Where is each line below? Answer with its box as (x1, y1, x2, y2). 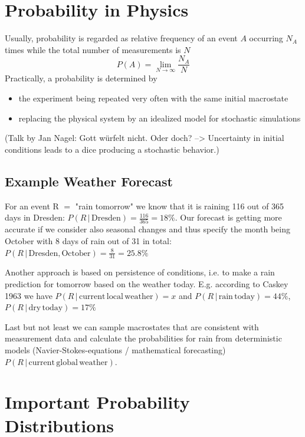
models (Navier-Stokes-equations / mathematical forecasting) (5, 344, 226, 356)
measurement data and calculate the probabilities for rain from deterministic (5, 332, 282, 344)
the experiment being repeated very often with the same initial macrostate (18, 91, 288, 104)
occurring (249, 32, 283, 44)
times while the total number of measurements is (5, 43, 181, 55)
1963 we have (5, 289, 53, 301)
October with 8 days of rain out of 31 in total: (5, 235, 172, 247)
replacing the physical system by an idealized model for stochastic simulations (18, 111, 301, 124)
